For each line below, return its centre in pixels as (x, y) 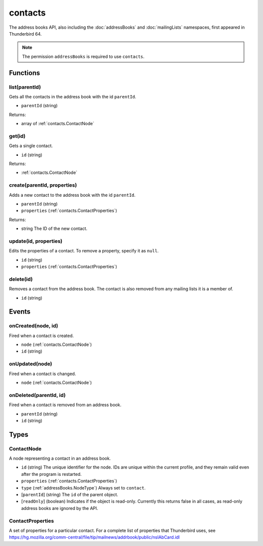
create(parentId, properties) (43, 185)
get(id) (17, 136)
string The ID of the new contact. (54, 228)
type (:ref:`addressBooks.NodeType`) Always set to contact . (83, 488)
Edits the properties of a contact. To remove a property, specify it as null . (84, 251)
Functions (25, 73)
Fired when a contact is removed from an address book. (65, 405)
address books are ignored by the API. (60, 508)
